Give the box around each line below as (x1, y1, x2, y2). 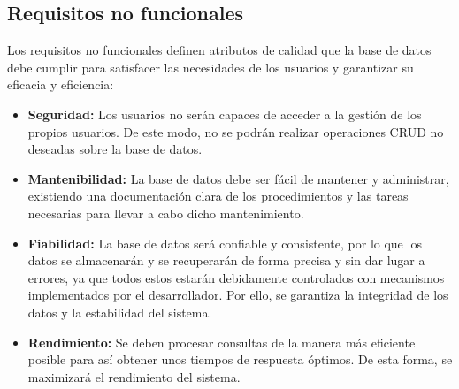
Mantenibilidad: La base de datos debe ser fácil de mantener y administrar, (27, 169, 449, 187)
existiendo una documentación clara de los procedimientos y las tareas (27, 187, 409, 205)
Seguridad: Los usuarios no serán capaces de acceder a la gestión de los (27, 104, 422, 123)
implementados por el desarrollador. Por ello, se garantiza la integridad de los (27, 286, 448, 304)
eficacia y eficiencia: (7, 75, 114, 94)
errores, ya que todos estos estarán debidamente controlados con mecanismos (27, 268, 445, 286)
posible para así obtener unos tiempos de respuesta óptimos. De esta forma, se (27, 350, 453, 369)
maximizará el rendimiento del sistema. (27, 367, 241, 385)
